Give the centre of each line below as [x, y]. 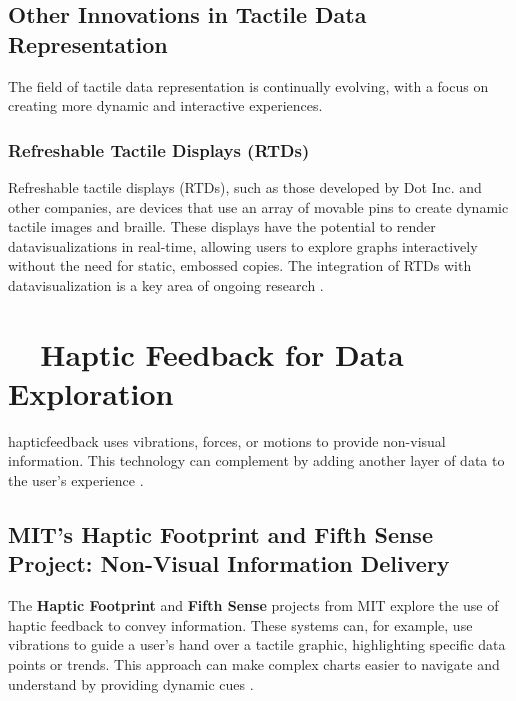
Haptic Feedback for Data [222, 353]
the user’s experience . [76, 480]
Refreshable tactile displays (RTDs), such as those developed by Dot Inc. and [245, 187]
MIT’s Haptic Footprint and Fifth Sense [220, 534]
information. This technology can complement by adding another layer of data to [256, 460]
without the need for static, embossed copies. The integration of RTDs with [240, 265]
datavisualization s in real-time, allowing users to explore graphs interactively [243, 245]
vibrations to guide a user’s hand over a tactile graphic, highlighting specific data [257, 644]
